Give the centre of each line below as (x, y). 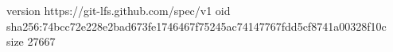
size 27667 (31, 41)
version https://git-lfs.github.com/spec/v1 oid (119, 10)
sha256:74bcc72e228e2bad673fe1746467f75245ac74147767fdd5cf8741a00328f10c (196, 26)
